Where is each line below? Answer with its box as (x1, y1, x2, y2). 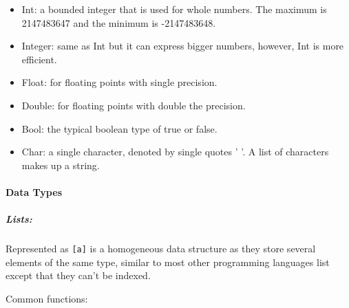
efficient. (21, 52, 57, 66)
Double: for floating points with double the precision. (21, 98, 246, 112)
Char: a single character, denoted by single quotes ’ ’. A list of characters (21, 144, 329, 159)
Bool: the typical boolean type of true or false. (21, 121, 218, 135)
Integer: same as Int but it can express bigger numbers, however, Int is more (21, 38, 344, 53)
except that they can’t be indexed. (6, 268, 151, 283)
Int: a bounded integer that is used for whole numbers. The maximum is (21, 2, 327, 16)
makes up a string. (21, 157, 100, 172)
